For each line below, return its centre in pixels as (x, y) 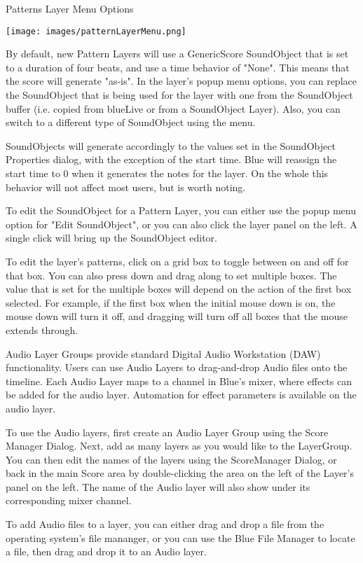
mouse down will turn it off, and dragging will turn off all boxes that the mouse (177, 316)
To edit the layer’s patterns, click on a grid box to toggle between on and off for (177, 261)
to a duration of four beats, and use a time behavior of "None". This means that (178, 67)
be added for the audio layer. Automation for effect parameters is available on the (181, 395)
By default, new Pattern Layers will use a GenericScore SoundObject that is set (177, 54)
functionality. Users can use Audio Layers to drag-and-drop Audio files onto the (177, 367)
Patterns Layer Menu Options (70, 8)
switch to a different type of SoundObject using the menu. (131, 122)
